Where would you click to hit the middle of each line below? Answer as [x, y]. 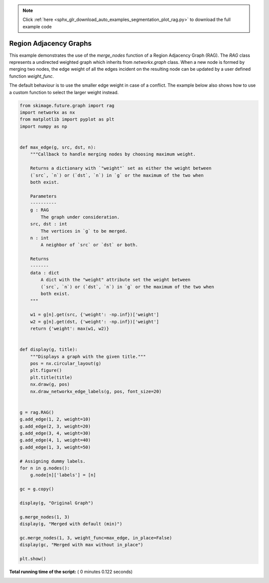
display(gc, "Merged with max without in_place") [81, 545]
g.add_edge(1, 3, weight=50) [55, 447]
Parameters [43, 196]
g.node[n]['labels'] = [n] [63, 475]
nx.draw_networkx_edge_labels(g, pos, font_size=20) [96, 391]
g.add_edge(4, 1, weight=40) [55, 440]
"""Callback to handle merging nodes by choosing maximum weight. [113, 154]
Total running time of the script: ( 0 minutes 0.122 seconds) [71, 572]
